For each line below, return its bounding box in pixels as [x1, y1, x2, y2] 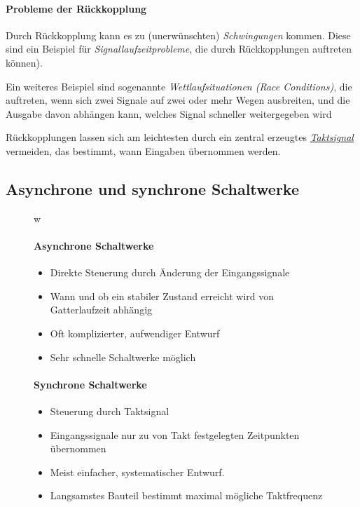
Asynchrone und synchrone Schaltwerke [6, 177, 300, 199]
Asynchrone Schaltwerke [34, 238, 154, 252]
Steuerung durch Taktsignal [50, 403, 169, 418]
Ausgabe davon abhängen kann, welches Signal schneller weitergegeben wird [6, 106, 332, 121]
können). [6, 55, 43, 69]
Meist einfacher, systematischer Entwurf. [50, 464, 225, 479]
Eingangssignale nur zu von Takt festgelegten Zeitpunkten [50, 427, 300, 442]
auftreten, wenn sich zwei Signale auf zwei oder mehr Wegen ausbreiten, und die [6, 93, 350, 107]
